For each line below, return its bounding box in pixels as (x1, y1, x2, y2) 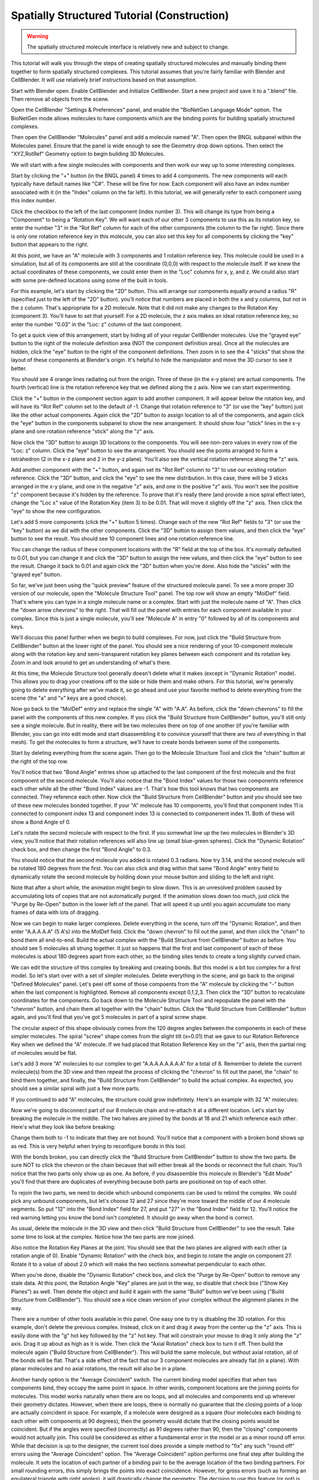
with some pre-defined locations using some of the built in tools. (11, 276, 168, 284)
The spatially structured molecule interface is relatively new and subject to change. (27, 43, 230, 50)
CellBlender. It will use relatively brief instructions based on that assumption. (11, 76, 197, 83)
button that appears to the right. (11, 241, 89, 248)
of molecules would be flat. (11, 1049, 77, 1056)
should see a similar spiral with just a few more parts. (11, 1085, 141, 1092)
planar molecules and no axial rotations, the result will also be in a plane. (11, 1365, 187, 1372)
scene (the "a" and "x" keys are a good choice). (11, 694, 128, 702)
